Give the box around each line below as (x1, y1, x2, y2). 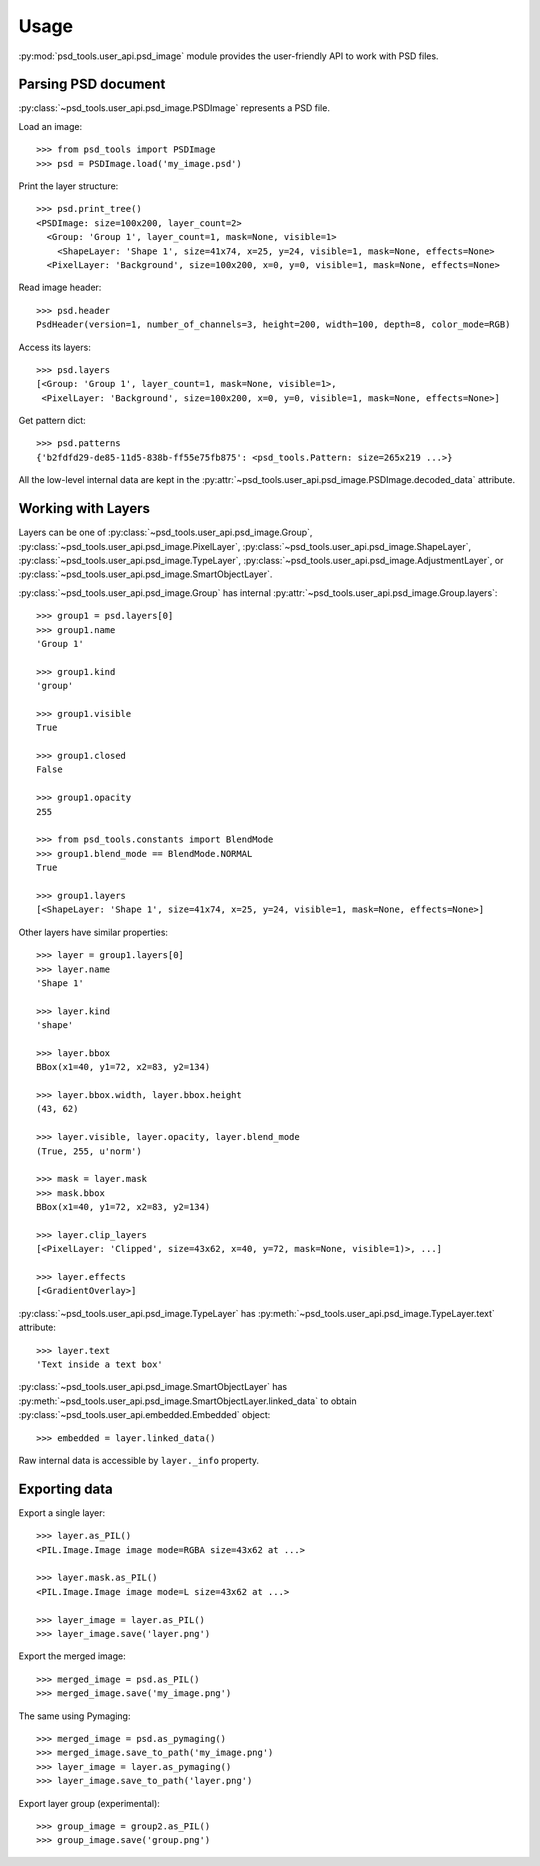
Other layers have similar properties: (18, 926, 169, 938)
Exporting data (18, 1480, 114, 1497)
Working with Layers (18, 500, 150, 517)
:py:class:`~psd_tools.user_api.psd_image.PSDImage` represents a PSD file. (18, 102, 330, 114)
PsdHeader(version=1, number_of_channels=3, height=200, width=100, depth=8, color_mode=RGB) (36, 319, 511, 330)
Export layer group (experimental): (18, 1797, 160, 1809)
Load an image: (18, 120, 83, 132)
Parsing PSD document (18, 76, 166, 93)
